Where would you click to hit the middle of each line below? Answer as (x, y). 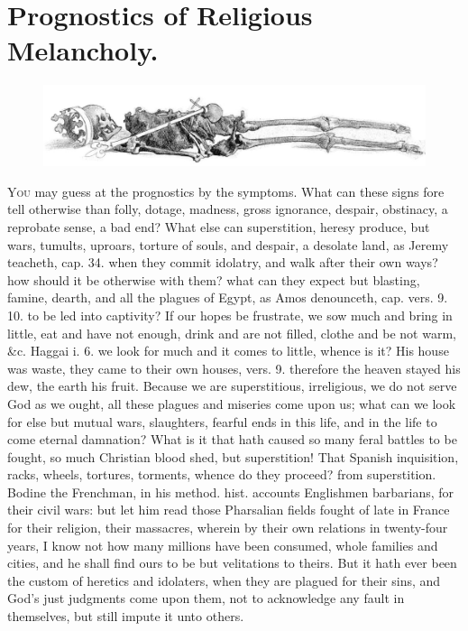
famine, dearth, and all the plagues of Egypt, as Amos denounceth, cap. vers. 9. (228, 297)
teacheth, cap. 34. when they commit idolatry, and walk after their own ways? (223, 262)
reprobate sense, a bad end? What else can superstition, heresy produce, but (219, 226)
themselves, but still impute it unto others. (126, 616)
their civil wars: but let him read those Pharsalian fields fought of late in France (229, 510)
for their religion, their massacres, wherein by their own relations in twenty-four (228, 528)
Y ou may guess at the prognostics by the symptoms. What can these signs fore (226, 191)
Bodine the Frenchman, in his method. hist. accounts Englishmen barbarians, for (231, 492)
